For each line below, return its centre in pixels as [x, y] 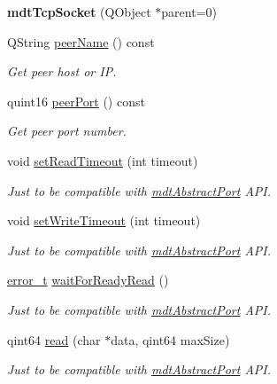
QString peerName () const [81, 41]
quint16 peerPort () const [76, 101]
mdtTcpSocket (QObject [79, 12]
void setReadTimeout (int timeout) [103, 160]
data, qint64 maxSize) [170, 339]
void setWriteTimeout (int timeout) [104, 220]
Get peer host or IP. [62, 71]
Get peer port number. [67, 131]
